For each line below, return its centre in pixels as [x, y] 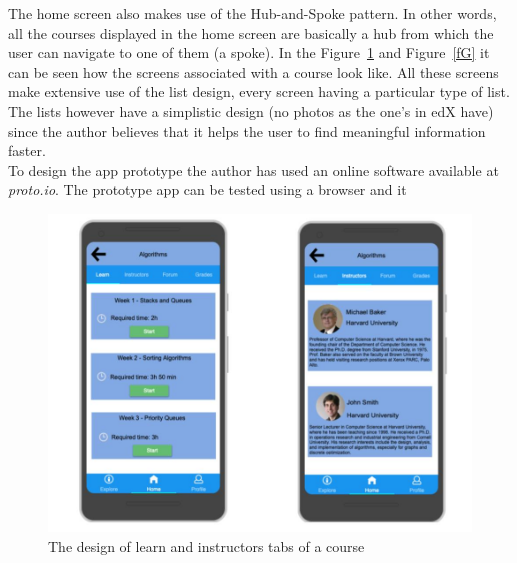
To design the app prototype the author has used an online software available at [253, 169]
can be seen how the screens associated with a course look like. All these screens [253, 71]
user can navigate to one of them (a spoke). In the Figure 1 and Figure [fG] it [249, 52]
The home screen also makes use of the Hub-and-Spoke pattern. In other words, [252, 13]
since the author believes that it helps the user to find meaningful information [247, 130]
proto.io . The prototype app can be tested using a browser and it [207, 189]
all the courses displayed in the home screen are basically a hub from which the [251, 32]
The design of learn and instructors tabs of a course [206, 545]
